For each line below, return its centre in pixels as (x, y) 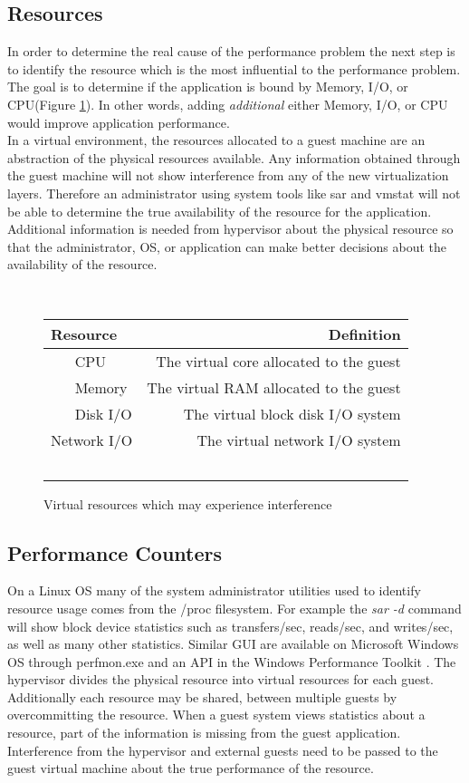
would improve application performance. (119, 122)
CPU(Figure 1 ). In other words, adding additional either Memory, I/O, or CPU (228, 104)
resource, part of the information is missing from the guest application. (204, 733)
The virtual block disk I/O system (292, 413)
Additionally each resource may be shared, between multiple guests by (202, 696)
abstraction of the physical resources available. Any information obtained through (234, 157)
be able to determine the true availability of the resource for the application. (220, 211)
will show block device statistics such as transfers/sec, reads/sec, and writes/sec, (230, 626)
